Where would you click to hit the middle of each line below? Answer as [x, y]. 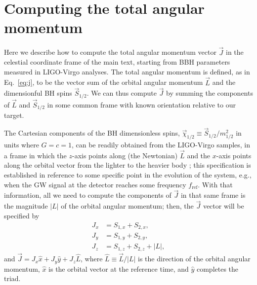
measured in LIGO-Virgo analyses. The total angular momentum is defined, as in [127, 71]
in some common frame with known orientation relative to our [141, 105]
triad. [12, 278]
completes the [217, 268]
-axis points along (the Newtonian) [125, 155]
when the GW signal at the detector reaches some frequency [95, 184]
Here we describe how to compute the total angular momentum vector [110, 52]
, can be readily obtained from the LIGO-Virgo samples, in [161, 145]
